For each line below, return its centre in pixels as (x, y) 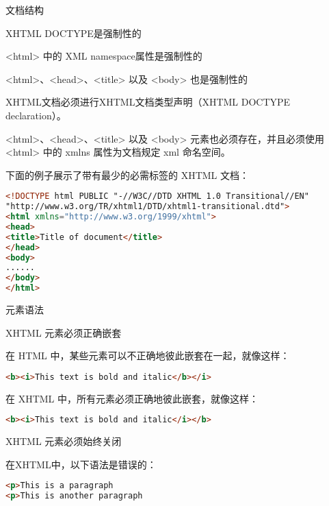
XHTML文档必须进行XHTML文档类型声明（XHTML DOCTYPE (148, 102)
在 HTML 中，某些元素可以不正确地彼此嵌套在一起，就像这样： (148, 356)
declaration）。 (36, 115)
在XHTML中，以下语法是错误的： (81, 464)
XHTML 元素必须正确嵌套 (64, 332)
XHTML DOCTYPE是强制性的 (74, 33)
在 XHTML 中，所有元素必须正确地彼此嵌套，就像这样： (132, 398)
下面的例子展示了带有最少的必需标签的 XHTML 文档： (128, 174)
